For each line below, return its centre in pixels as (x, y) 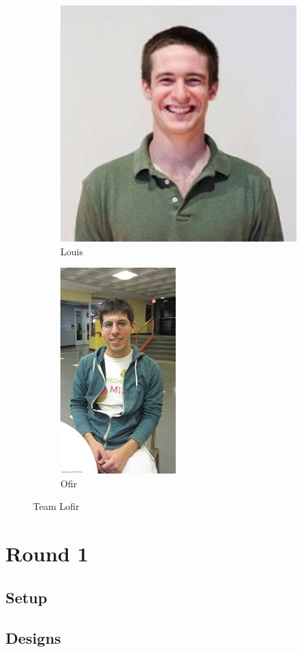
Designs (33, 637)
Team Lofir (56, 506)
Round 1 (47, 554)
